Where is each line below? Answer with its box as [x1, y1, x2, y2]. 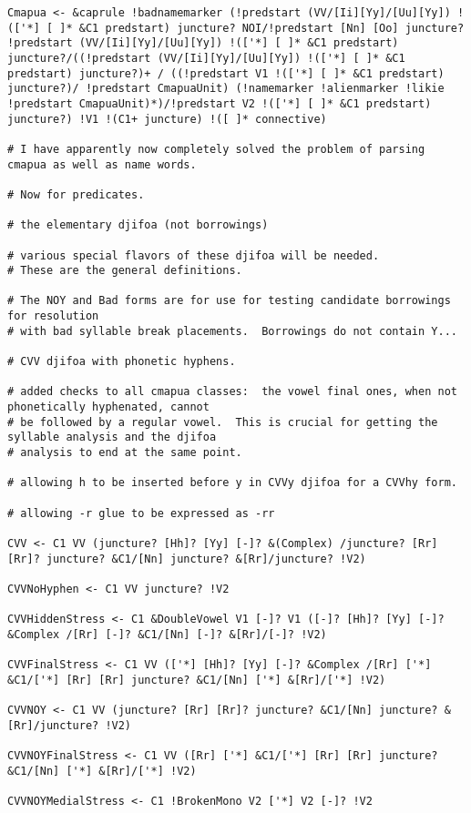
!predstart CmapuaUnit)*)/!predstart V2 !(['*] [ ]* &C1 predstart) [7, 97, 432, 110]
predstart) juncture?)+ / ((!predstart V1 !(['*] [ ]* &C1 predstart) [7, 66, 445, 80]
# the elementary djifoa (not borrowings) [7, 218, 269, 232]
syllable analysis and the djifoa [7, 431, 217, 444]
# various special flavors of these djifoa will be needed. [7, 249, 380, 262]
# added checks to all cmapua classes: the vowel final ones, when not [7, 385, 457, 399]
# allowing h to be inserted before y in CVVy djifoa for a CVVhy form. [7, 476, 457, 490]
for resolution [7, 310, 99, 323]
